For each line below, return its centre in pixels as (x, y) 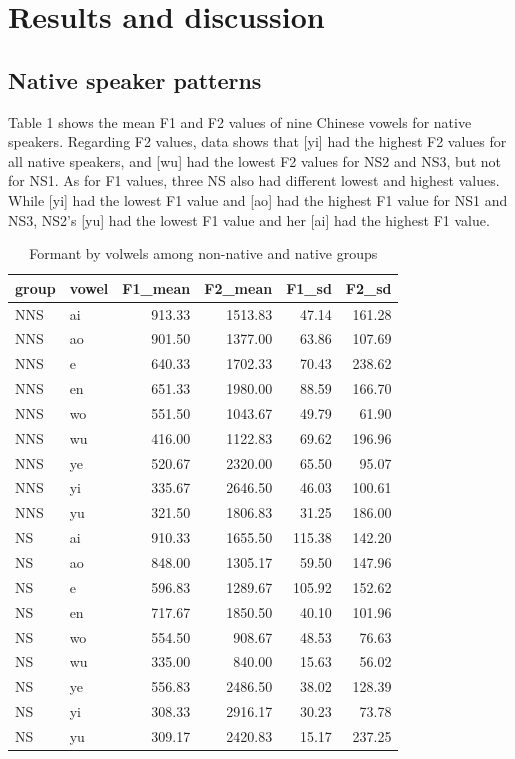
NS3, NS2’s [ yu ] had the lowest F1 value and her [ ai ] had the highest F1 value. (249, 219)
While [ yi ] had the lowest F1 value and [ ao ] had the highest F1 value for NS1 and (258, 199)
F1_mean (156, 287)
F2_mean (238, 287)
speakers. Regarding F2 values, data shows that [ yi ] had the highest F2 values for (257, 141)
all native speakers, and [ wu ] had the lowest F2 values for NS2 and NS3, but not (254, 160)
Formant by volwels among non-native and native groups (203, 253)
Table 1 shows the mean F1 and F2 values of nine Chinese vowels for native (240, 121)
